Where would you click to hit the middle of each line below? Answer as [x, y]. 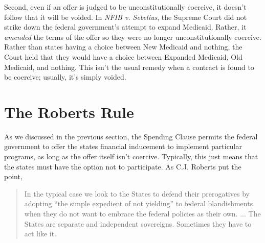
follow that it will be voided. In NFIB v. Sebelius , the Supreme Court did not [126, 17]
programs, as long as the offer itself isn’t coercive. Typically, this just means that [131, 156]
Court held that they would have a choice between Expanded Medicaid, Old [123, 56]
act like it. [40, 234]
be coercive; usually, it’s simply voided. [65, 77]
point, [13, 176]
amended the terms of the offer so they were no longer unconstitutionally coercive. [133, 37]
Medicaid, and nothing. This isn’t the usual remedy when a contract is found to [129, 67]
